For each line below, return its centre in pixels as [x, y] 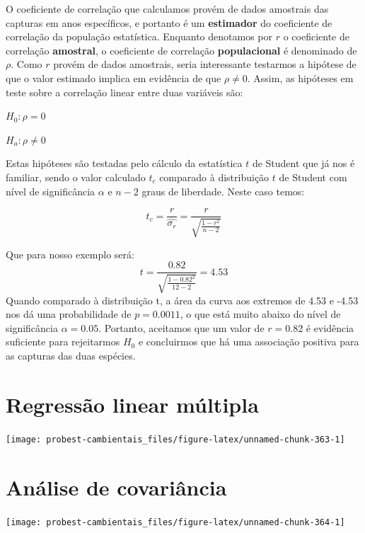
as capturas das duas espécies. [71, 355]
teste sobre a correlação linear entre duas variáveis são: [124, 92]
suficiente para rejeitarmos [63, 342]
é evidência [330, 327]
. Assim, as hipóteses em [300, 78]
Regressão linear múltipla [132, 404]
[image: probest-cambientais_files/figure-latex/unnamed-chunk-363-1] [175, 439]
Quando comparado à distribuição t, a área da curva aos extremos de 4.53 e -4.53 [182, 300]
